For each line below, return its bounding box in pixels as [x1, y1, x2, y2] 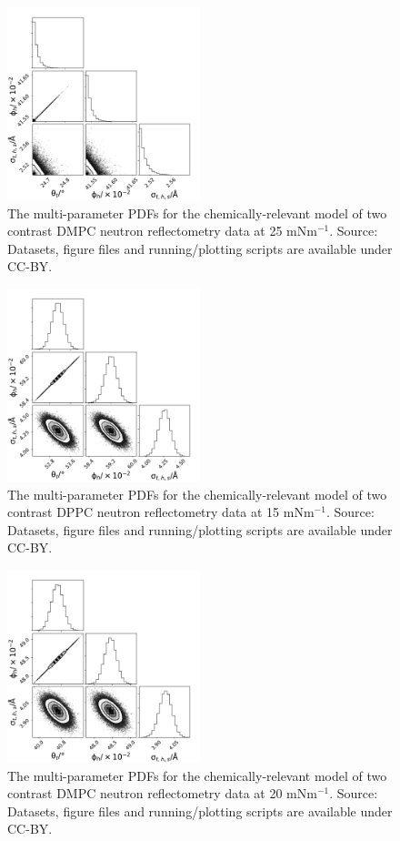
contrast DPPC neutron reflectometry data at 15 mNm [7, 502, 315, 522]
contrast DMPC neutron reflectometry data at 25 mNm [7, 221, 317, 240]
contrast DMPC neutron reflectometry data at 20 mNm [7, 784, 317, 803]
